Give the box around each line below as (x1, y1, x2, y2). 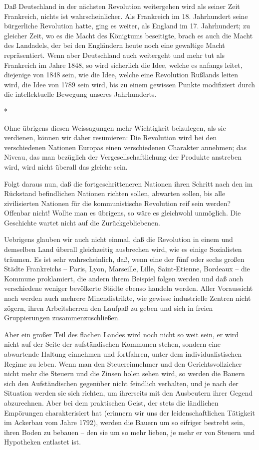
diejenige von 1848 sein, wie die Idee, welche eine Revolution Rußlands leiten (4, 69, 239, 80)
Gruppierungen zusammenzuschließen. (4, 312, 120, 323)
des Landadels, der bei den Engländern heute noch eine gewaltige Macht (4, 40, 225, 50)
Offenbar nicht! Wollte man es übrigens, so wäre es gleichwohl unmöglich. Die (4, 208, 241, 218)
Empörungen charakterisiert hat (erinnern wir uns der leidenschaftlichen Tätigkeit (4, 407, 255, 418)
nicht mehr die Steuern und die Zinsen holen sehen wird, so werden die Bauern (4, 368, 245, 379)
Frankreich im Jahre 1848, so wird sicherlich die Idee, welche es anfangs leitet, (4, 59, 243, 70)
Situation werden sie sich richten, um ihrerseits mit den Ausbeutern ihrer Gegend (4, 388, 253, 398)
